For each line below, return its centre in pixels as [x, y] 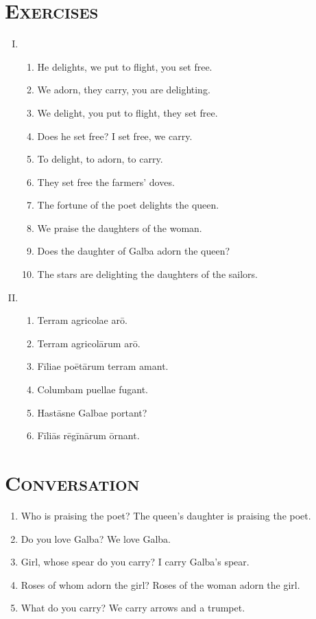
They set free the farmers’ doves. [106, 182]
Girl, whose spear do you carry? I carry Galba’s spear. [135, 562]
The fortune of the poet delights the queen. [128, 205]
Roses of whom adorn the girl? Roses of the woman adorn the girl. [160, 584]
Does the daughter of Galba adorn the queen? [134, 251]
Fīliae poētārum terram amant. [103, 366]
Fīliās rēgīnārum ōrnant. [88, 435]
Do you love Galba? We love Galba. [96, 538]
